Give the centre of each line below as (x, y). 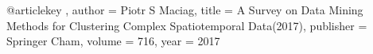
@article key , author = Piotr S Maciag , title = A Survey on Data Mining (185, 10)
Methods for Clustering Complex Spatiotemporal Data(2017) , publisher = (187, 25)
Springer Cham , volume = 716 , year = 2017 (113, 41)
